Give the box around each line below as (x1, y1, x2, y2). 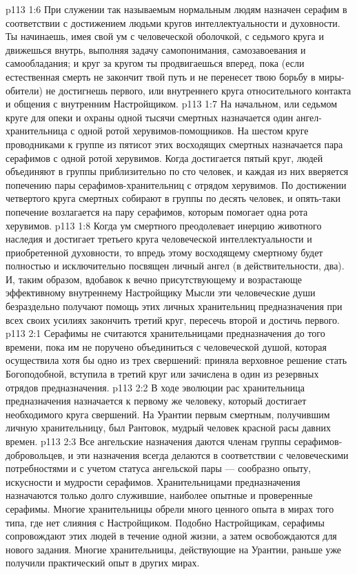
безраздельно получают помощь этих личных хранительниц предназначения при (6, 299, 343, 314)
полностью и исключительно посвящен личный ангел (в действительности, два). (6, 258, 345, 273)
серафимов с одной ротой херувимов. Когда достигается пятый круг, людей (6, 150, 323, 165)
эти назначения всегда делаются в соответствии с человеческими (76, 447, 349, 462)
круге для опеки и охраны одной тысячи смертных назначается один (6, 110, 294, 124)
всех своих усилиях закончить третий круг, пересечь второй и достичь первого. (6, 312, 340, 327)
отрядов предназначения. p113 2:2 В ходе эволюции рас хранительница (6, 380, 305, 394)
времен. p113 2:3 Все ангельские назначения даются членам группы (6, 434, 292, 448)
